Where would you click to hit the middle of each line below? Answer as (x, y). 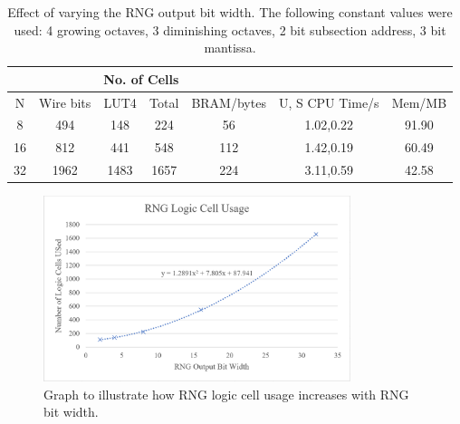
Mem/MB (419, 102)
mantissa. (230, 48)
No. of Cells (141, 78)
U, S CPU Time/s (329, 102)
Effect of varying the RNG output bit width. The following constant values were (230, 12)
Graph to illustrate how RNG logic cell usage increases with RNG (226, 394)
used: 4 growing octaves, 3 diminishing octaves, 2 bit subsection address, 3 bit (230, 29)
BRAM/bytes (229, 102)
